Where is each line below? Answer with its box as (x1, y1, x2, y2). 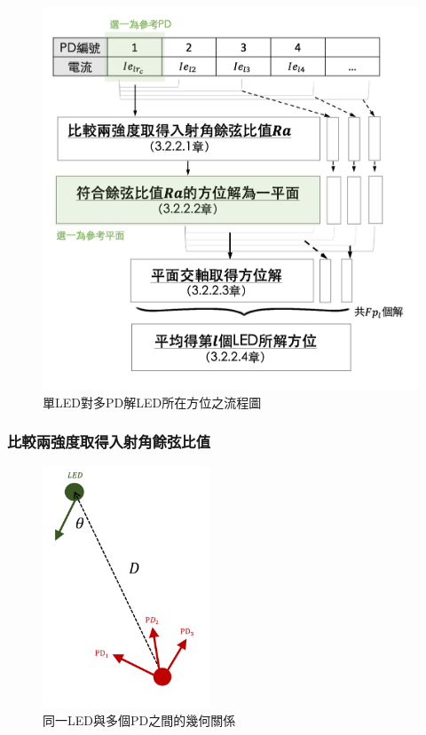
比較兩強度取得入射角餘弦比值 (7, 431, 211, 453)
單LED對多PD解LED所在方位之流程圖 (43, 392, 262, 411)
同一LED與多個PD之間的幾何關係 (43, 711, 236, 730)
